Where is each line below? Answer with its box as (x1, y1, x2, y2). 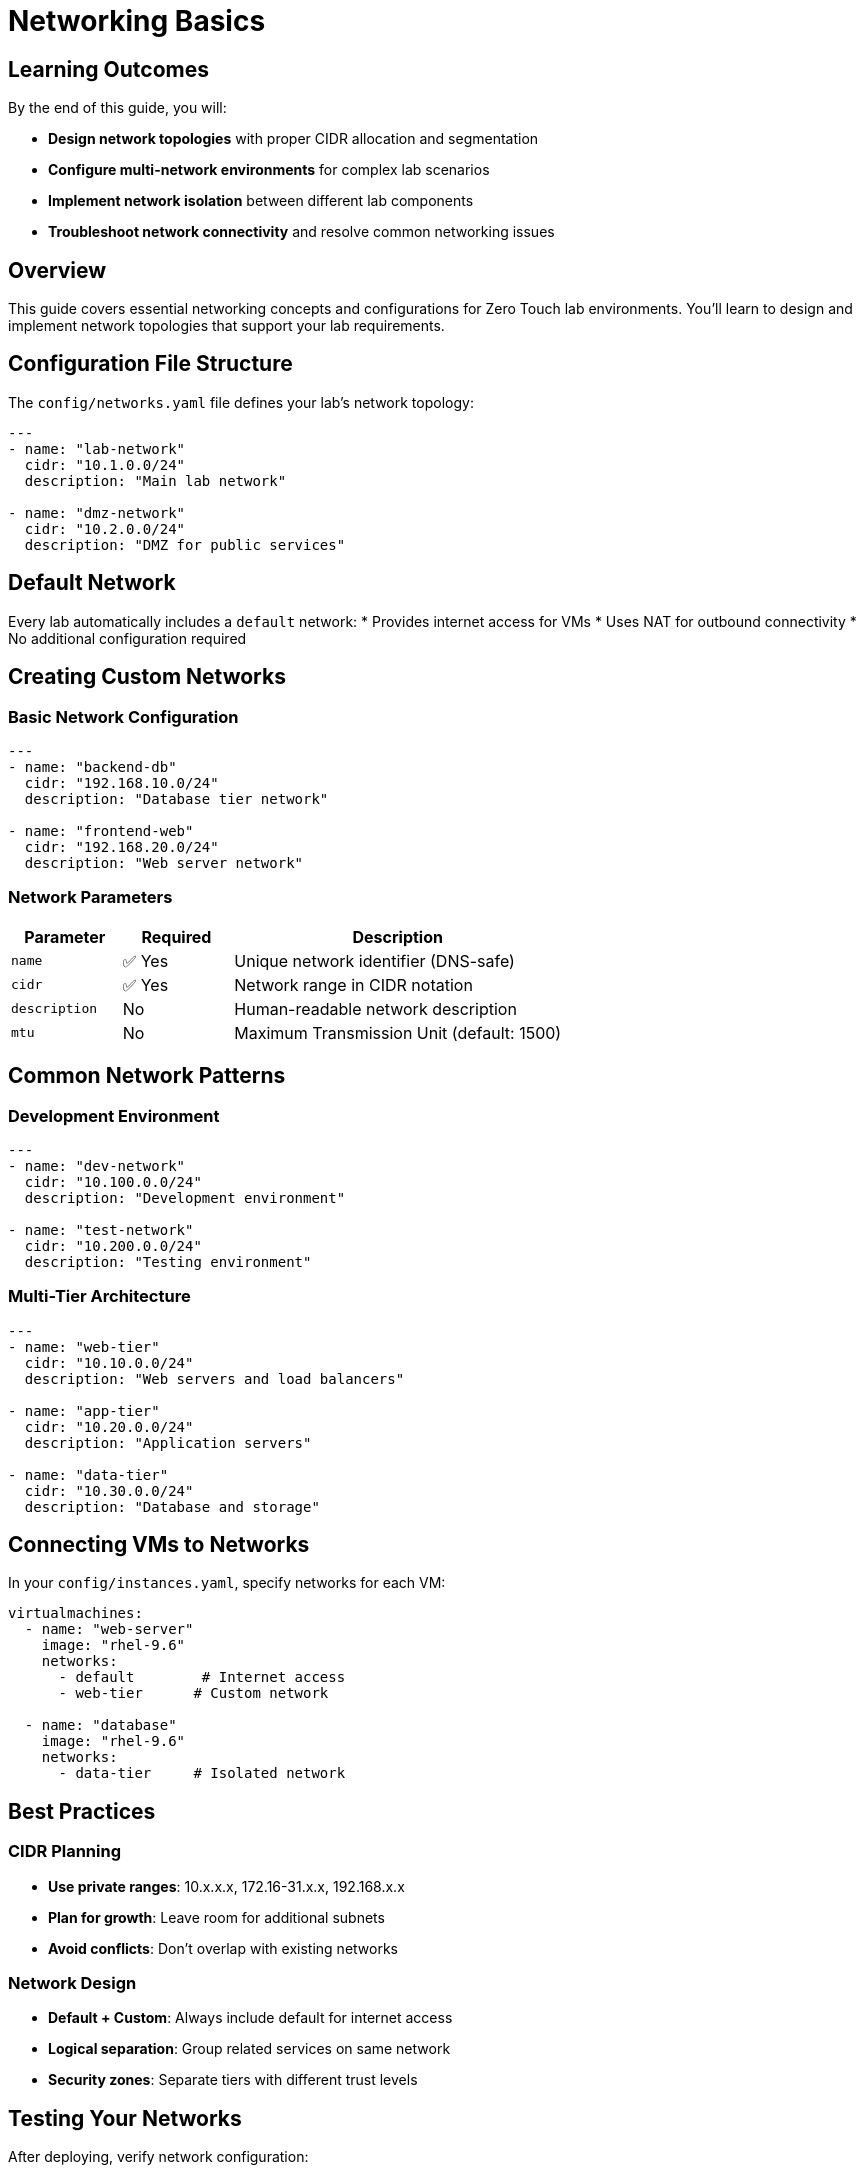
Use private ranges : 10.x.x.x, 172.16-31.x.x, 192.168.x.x (48, 1877, 405, 1895)
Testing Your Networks (8, 2105, 242, 2131)
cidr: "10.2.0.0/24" (24, 520, 186, 537)
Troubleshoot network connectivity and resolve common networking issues (48, 223, 555, 241)
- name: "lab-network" (8, 440, 186, 457)
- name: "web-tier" (8, 1338, 160, 1355)
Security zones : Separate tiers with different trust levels (48, 2071, 418, 2089)
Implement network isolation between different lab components (48, 192, 474, 210)
